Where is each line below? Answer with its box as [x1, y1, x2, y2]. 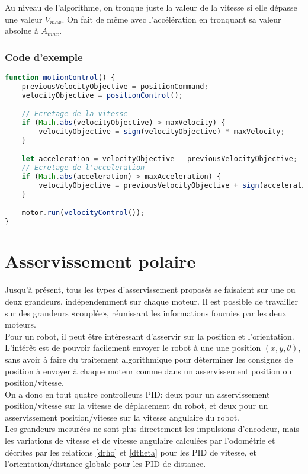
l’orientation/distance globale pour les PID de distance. [5, 457, 206, 470]
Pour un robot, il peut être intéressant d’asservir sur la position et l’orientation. [5, 329, 294, 342]
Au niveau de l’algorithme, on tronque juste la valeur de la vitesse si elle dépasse [5, 1, 297, 13]
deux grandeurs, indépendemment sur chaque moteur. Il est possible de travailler [5, 294, 298, 307]
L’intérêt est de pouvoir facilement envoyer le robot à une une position [5, 341, 261, 354]
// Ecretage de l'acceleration [21, 164, 145, 172]
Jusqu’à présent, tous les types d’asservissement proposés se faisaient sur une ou [5, 283, 296, 296]
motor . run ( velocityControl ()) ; [21, 209, 145, 217]
